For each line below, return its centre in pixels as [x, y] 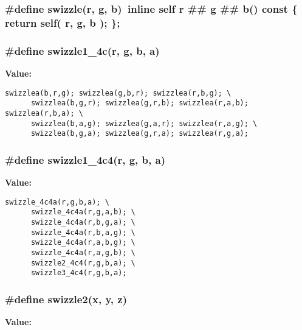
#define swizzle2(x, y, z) [66, 299]
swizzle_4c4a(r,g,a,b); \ [83, 212]
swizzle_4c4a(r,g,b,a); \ [57, 202]
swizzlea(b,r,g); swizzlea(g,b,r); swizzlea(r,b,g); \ [118, 93]
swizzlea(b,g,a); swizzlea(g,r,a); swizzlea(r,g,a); [139, 134]
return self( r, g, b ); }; [63, 22]
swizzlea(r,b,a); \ [44, 113]
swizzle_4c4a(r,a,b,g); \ [83, 243]
